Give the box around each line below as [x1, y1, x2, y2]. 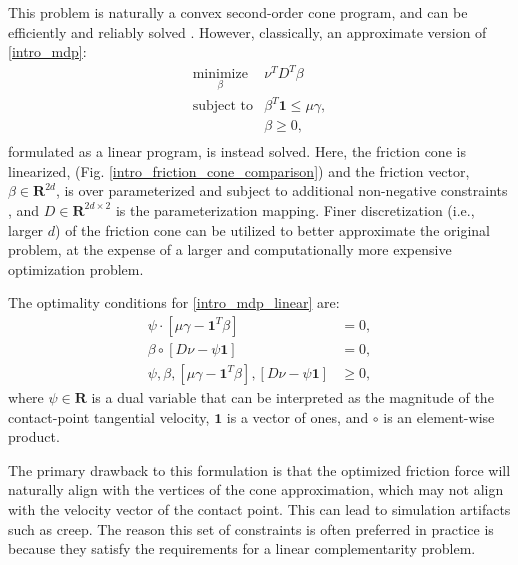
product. [8, 426, 60, 447]
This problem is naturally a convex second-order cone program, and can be [8, 2, 468, 22]
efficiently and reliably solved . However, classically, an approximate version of [8, 21, 487, 42]
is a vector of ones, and [226, 406, 369, 427]
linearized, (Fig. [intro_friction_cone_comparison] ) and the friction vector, [8, 160, 470, 181]
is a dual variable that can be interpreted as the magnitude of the [91, 386, 494, 407]
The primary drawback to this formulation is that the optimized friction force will [8, 459, 511, 480]
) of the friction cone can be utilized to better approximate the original [55, 219, 490, 240]
